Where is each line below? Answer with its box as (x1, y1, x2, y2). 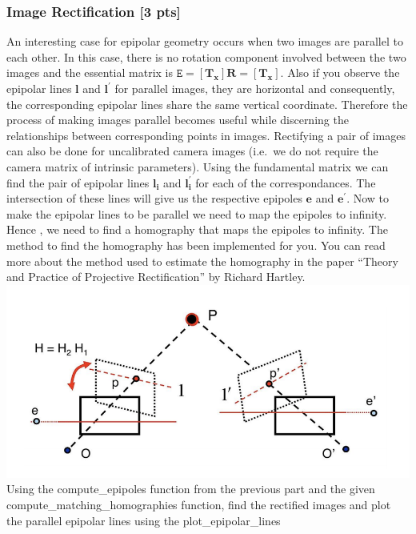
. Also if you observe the (280, 64, 400, 81)
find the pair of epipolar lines (6, 174, 150, 191)
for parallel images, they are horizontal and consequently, (114, 80, 395, 96)
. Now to (346, 190, 390, 207)
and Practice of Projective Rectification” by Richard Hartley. (6, 268, 306, 285)
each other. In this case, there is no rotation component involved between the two (6, 48, 406, 65)
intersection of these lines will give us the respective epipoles (6, 190, 302, 207)
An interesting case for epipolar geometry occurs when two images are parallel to (6, 33, 403, 50)
